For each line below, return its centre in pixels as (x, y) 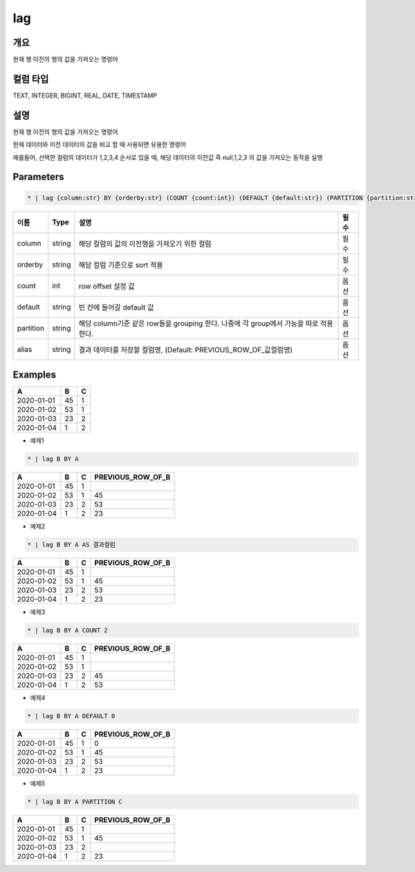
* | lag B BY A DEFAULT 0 (71, 716)
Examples (35, 375)
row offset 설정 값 (107, 286)
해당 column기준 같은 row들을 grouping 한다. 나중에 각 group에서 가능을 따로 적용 (206, 323)
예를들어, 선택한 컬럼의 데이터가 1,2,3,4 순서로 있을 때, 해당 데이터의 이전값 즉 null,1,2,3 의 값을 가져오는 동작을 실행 (168, 157)
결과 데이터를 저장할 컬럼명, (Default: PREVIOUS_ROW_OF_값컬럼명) (186, 350)
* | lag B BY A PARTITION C (75, 802)
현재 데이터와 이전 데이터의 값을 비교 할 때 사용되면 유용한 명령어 (100, 145)
